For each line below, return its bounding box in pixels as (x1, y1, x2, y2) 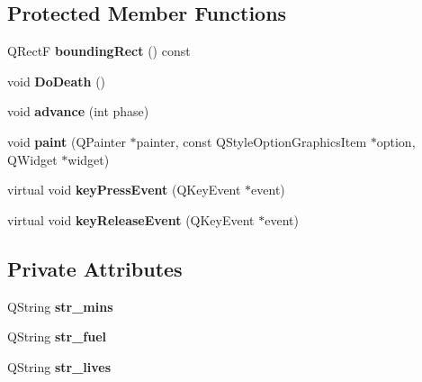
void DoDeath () (7, 71, 106, 90)
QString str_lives (7, 357, 112, 376)
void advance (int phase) (7, 102, 149, 121)
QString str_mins (7, 296, 113, 315)
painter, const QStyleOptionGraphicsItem (136, 132, 367, 150)
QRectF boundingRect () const (7, 41, 191, 60)
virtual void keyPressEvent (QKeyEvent (7, 180, 241, 199)
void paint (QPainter (7, 132, 126, 150)
